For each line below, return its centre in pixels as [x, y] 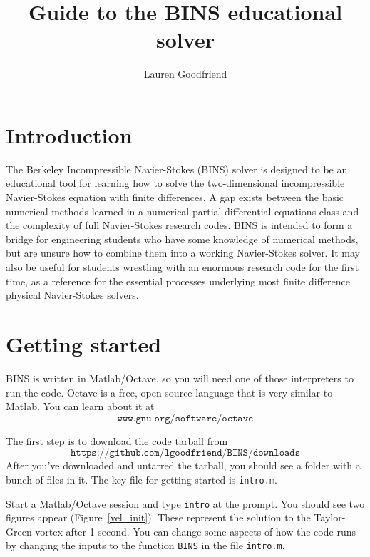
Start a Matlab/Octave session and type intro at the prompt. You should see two [185, 503]
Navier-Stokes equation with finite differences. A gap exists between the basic [175, 197]
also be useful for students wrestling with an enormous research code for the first [183, 267]
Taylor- [330, 517]
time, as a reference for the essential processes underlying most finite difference [178, 281]
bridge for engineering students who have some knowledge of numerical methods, [182, 239]
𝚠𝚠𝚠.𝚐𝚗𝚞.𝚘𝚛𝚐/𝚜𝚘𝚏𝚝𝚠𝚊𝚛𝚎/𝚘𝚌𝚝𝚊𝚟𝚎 [185, 418]
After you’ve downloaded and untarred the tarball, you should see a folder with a [183, 465]
